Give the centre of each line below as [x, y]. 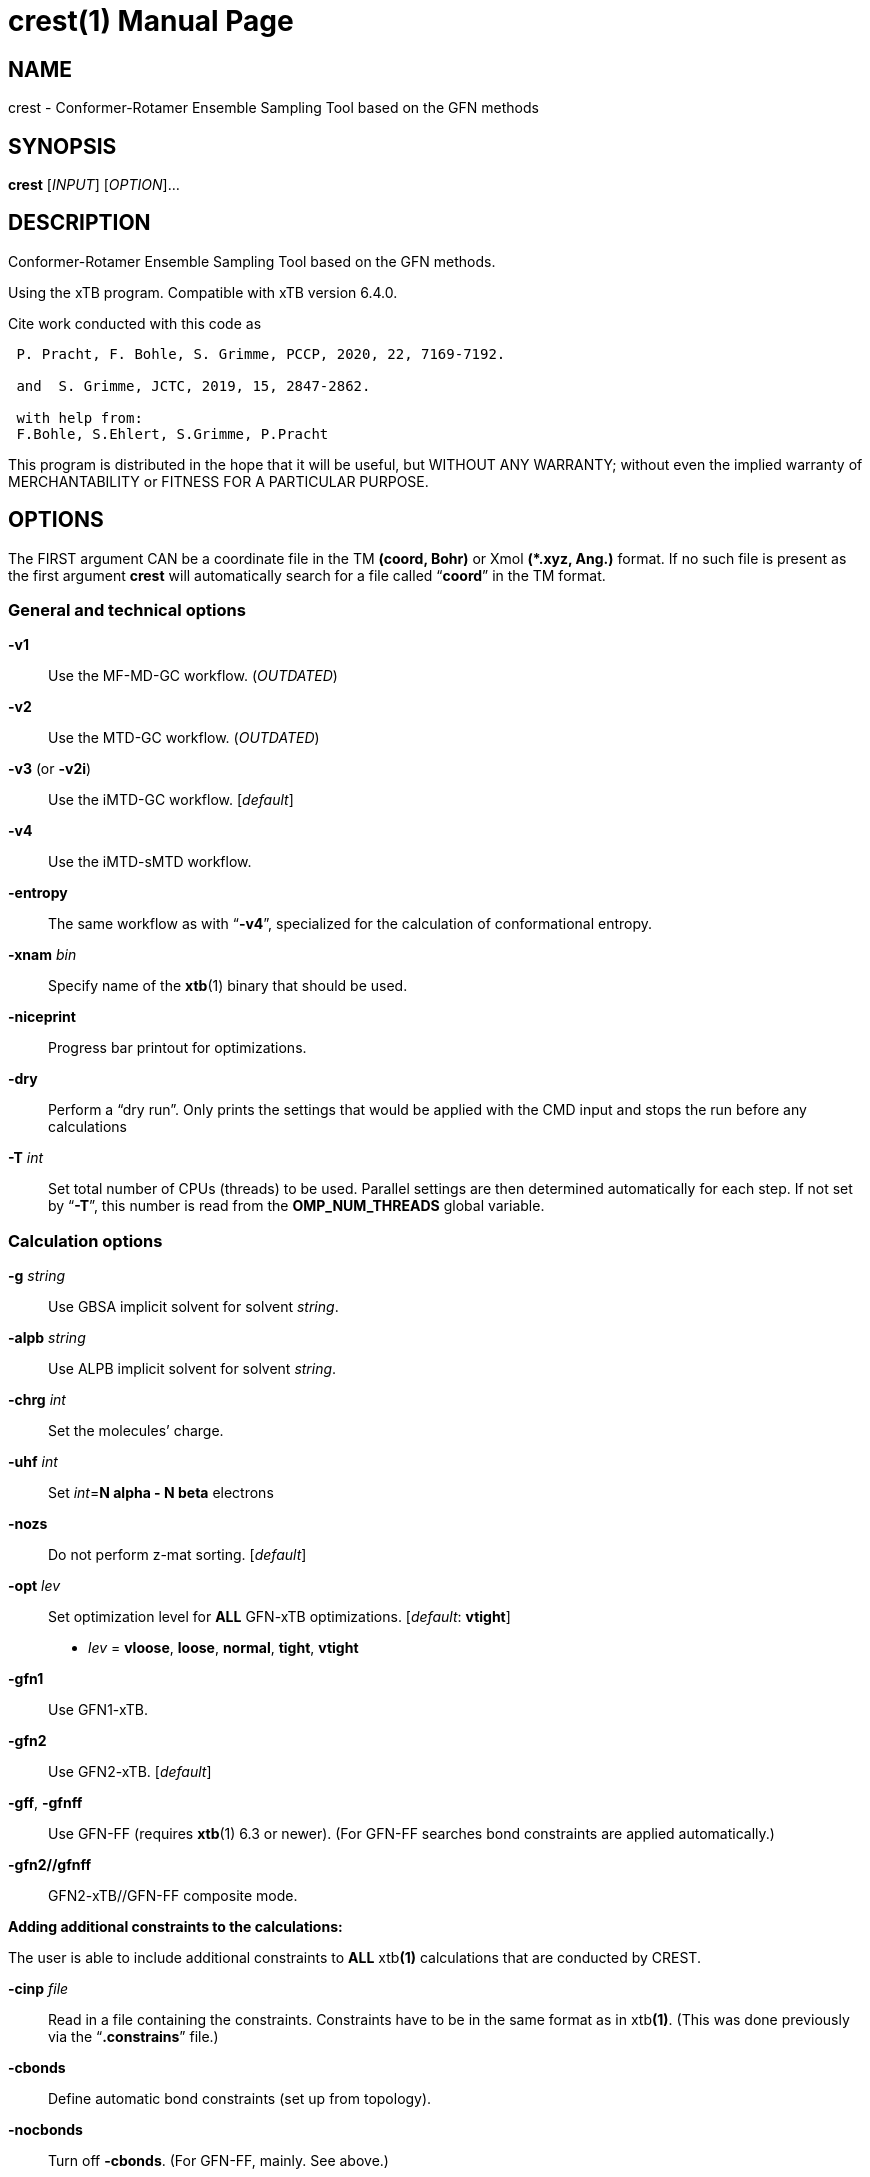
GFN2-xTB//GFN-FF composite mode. [173, 1896]
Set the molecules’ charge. [136, 1431]
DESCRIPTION [79, 223]
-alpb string [47, 1338]
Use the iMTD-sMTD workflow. [150, 862]
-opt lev [34, 1586]
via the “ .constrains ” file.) [133, 2037]
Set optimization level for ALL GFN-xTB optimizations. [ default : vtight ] [279, 1617]
